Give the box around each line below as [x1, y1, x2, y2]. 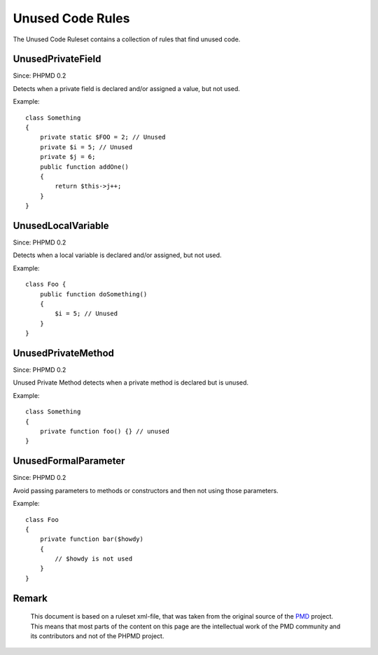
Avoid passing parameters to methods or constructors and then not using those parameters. [13, 486, 279, 495]
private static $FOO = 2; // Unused [39, 133, 166, 142]
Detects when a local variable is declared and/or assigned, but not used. [13, 251, 222, 259]
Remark [13, 592, 48, 604]
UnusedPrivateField [13, 53, 101, 65]
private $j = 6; [39, 153, 96, 161]
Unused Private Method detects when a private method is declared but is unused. [13, 378, 248, 387]
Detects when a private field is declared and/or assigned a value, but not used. [13, 84, 241, 92]
